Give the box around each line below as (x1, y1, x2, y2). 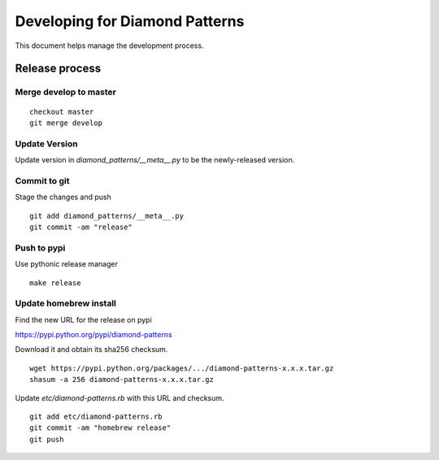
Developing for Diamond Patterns (15, 12, 245, 30)
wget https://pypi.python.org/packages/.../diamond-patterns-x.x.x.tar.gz (29, 363, 334, 373)
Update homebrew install (15, 297, 117, 309)
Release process (15, 62, 102, 76)
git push (29, 435, 64, 444)
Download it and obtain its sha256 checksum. (15, 345, 168, 354)
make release (29, 278, 81, 288)
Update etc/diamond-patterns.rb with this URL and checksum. (15, 393, 224, 402)
